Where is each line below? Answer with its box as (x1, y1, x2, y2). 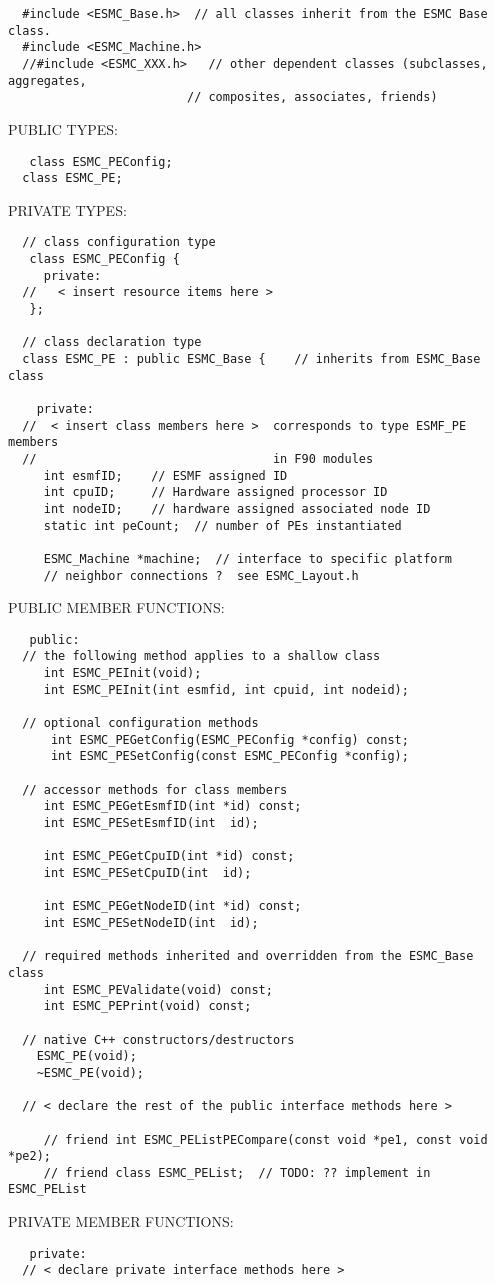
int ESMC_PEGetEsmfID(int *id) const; (43, 799, 302, 814)
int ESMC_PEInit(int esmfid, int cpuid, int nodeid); (43, 682, 409, 697)
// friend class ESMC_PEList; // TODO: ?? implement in (43, 1165, 431, 1180)
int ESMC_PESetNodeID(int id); (43, 915, 259, 930)
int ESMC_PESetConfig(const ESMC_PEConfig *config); (50, 749, 409, 764)
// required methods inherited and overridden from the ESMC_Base (22, 949, 474, 964)
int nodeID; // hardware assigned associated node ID (43, 501, 431, 516)
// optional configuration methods (22, 716, 259, 731)
